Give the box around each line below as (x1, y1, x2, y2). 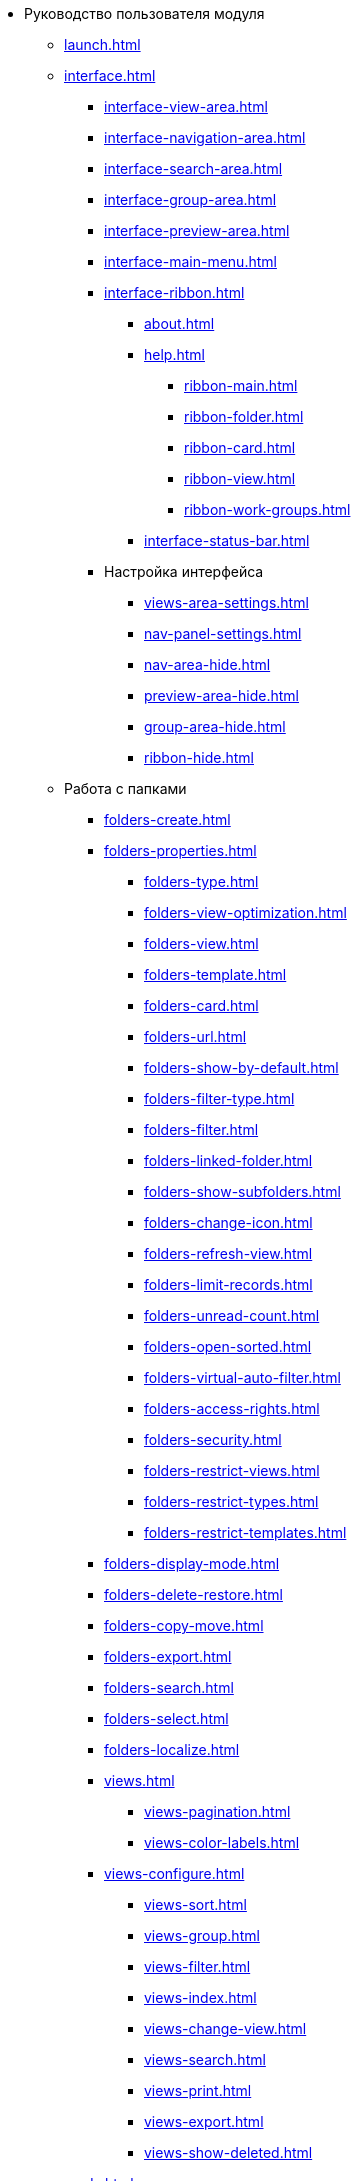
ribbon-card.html (184, 439, 296, 456)
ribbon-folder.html (184, 408, 304, 425)
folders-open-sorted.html (144, 1338, 312, 1355)
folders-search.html (104, 1679, 234, 1696)
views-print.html (144, 2082, 252, 2099)
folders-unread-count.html (144, 1307, 320, 1324)
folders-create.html (104, 811, 231, 828)
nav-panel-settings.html (144, 625, 302, 642)
